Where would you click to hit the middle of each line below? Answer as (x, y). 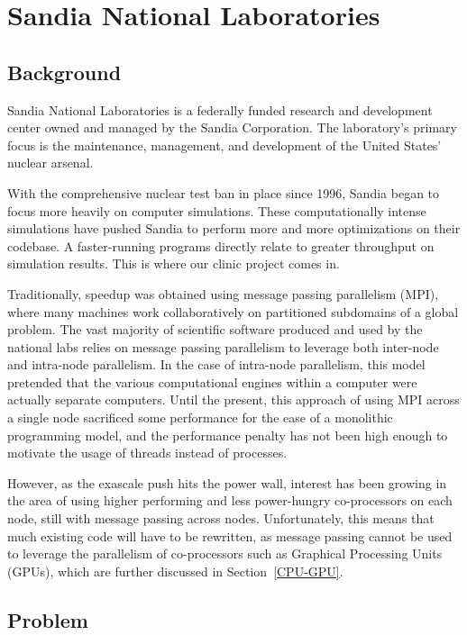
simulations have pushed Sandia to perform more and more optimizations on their (234, 228)
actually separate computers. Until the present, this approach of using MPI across (233, 399)
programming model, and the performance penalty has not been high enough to (228, 435)
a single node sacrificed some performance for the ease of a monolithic (200, 417)
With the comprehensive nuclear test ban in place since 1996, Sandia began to (224, 192)
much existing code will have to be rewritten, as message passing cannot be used (230, 535)
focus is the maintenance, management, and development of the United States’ (224, 145)
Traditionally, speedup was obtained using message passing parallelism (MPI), (223, 293)
